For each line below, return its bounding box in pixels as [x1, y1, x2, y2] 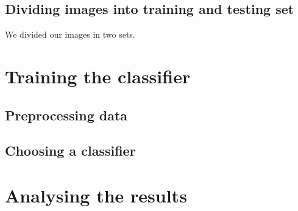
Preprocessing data [5, 105, 128, 124]
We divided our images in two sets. [5, 28, 135, 41]
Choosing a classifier [5, 141, 136, 160]
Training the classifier [5, 63, 191, 88]
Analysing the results [5, 182, 187, 207]
